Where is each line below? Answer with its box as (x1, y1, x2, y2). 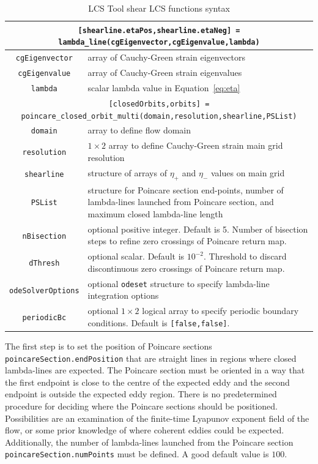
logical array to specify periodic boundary (142, 304, 299, 317)
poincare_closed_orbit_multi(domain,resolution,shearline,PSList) (21, 111, 297, 121)
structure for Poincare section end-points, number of (87, 183, 284, 196)
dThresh (29, 259, 60, 268)
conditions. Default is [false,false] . (87, 316, 230, 329)
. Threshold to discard (204, 250, 287, 263)
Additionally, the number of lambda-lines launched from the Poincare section (5, 435, 294, 448)
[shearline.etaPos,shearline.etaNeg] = (78, 26, 240, 35)
